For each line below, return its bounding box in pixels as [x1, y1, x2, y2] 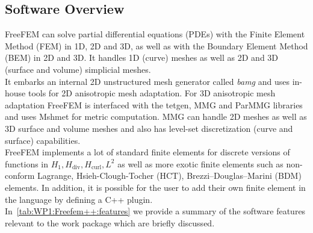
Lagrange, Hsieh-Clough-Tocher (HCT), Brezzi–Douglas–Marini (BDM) [37, 169, 302, 182]
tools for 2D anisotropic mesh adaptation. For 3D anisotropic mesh [28, 87, 276, 99]
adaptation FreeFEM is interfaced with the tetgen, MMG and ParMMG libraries [5, 98, 303, 111]
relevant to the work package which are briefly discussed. [5, 216, 215, 229]
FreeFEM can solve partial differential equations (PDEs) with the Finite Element [5, 28, 305, 40]
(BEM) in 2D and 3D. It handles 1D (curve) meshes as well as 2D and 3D [5, 51, 279, 64]
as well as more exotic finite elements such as [117, 157, 284, 170]
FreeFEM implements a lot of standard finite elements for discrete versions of [5, 146, 290, 158]
